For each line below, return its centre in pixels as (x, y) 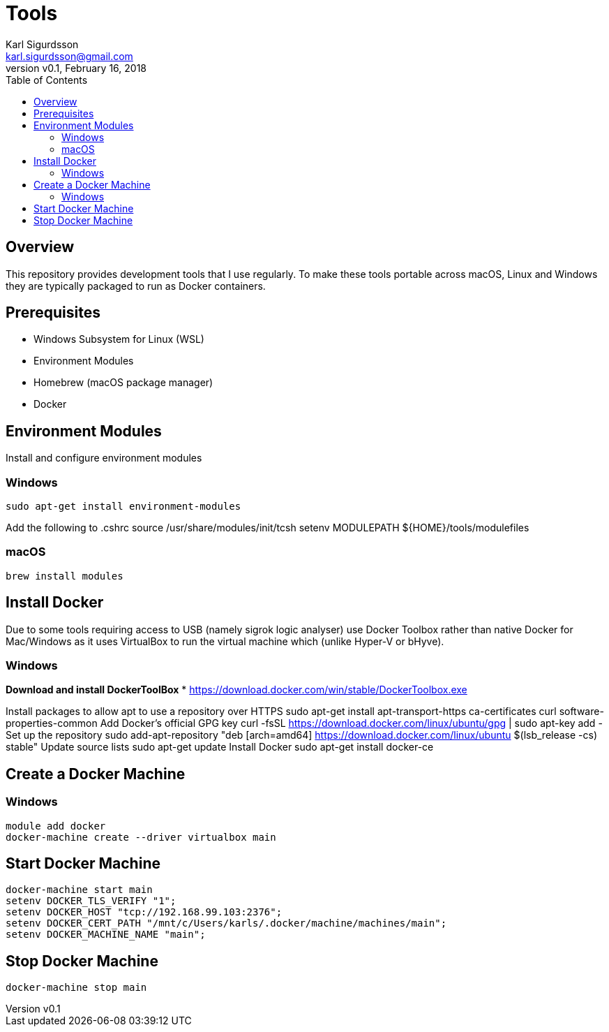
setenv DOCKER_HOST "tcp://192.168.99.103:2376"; (144, 912)
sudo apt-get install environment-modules (123, 507)
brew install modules (65, 576)
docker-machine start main (79, 890)
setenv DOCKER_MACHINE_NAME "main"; (106, 935)
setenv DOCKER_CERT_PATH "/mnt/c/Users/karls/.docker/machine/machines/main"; (226, 923)
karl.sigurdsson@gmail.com (69, 56)
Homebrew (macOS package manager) (123, 383)
